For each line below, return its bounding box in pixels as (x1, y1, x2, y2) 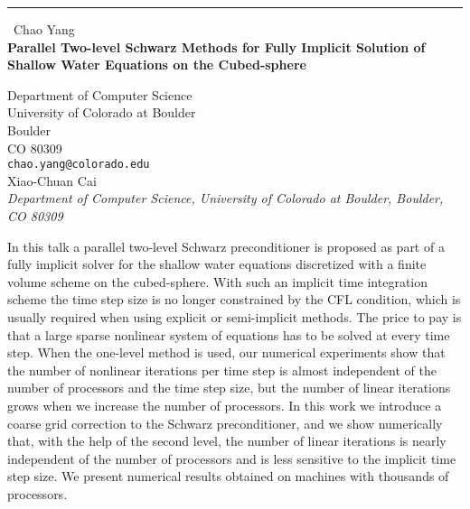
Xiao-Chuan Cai (7, 171, 97, 190)
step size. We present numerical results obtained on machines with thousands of (7, 467, 449, 486)
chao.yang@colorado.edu (7, 158, 150, 171)
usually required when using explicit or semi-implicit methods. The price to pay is (7, 307, 462, 326)
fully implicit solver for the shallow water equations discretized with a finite (7, 255, 427, 273)
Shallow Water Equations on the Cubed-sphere (7, 55, 306, 74)
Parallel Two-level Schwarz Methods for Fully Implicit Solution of (7, 37, 426, 56)
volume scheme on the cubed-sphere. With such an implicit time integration (7, 272, 428, 291)
